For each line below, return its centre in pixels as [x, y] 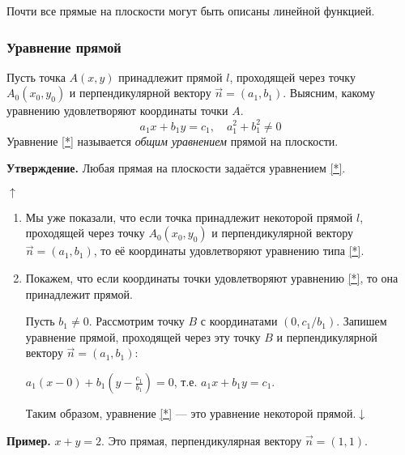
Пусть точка [36, 77]
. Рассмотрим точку [136, 321]
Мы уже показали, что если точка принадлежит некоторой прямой [189, 217]
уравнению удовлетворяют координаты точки [117, 111]
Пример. [29, 440]
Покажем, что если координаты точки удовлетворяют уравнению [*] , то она [212, 278]
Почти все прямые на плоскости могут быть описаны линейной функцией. [191, 11]
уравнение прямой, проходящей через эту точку [143, 336]
